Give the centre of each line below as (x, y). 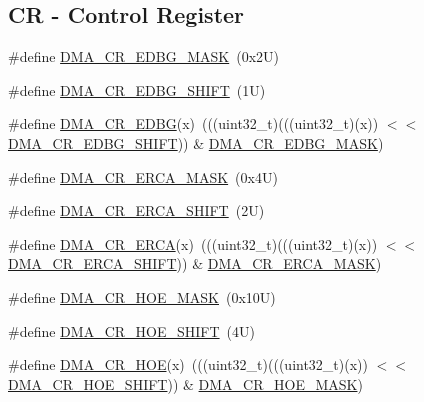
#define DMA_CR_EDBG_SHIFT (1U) (137, 89)
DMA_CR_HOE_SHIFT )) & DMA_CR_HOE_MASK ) (185, 383)
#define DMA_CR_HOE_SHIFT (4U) (131, 330)
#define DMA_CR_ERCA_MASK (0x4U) (143, 176)
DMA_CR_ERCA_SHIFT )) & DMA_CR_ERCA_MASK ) (195, 263)
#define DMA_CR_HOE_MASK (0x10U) (142, 296)
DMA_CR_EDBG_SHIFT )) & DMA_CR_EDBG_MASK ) (196, 142)
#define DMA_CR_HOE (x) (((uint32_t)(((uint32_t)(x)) (188, 364)
